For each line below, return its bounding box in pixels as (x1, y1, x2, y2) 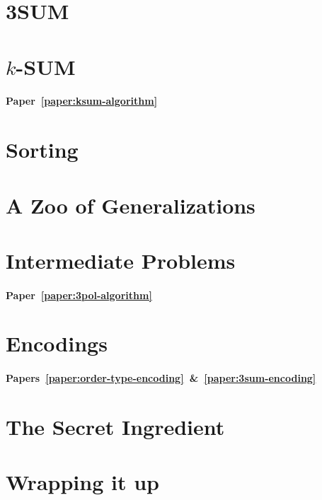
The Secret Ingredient (6, 412, 225, 441)
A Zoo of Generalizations (6, 190, 255, 219)
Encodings (6, 329, 108, 358)
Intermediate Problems (6, 245, 236, 274)
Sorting (6, 135, 79, 164)
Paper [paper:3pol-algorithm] (6, 287, 152, 302)
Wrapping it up (6, 467, 159, 496)
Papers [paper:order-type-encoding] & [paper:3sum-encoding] (6, 371, 316, 385)
